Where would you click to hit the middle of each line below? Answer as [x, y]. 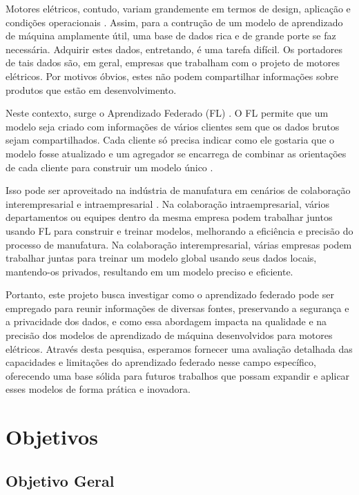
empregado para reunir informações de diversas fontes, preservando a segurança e [177, 308]
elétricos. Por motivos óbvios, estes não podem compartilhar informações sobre [172, 76]
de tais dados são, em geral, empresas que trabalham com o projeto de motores [173, 62]
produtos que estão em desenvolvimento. [91, 89]
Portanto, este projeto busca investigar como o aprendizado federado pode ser [170, 294]
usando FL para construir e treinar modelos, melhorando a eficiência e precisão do [179, 230]
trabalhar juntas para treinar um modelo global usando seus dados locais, [161, 258]
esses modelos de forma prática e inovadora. [98, 389]
